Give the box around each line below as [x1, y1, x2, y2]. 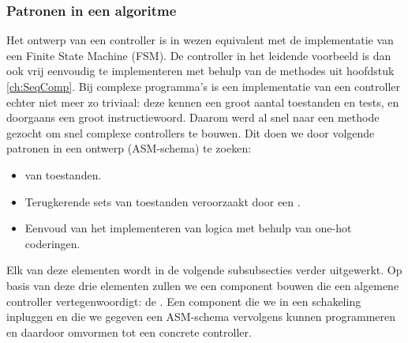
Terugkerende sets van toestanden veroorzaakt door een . [24, 193, 301, 209]
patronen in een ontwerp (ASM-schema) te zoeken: [6, 140, 252, 156]
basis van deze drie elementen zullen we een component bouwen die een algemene [6, 277, 399, 293]
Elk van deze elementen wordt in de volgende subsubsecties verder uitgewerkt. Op [6, 262, 402, 278]
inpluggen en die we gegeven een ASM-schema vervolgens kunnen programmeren [6, 308, 395, 325]
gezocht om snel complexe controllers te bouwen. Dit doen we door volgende [6, 124, 375, 141]
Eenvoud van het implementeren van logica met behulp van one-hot [24, 220, 352, 236]
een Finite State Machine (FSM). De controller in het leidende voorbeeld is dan [6, 47, 391, 63]
